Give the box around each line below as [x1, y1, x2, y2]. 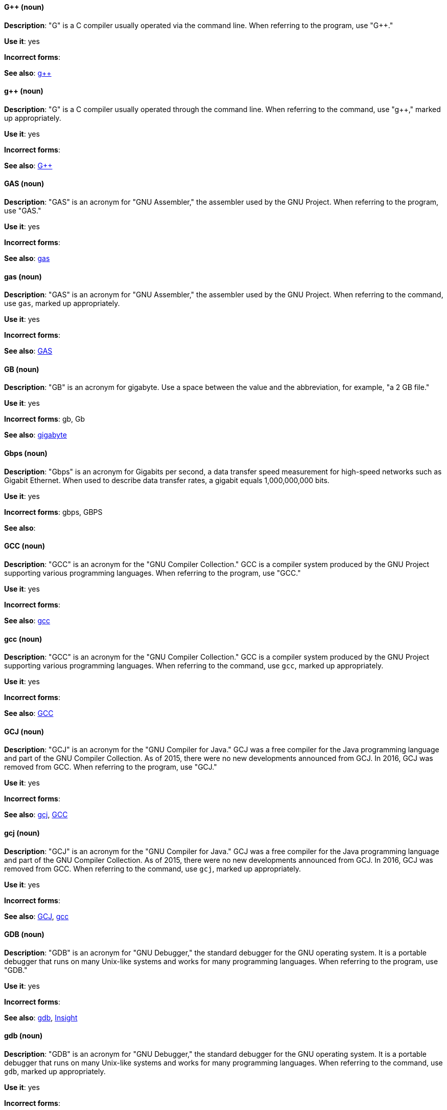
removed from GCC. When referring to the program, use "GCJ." [4, 763, 217, 772]
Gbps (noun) [4, 449, 48, 458]
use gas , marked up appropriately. [4, 299, 120, 308]
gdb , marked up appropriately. [4, 1067, 106, 1076]
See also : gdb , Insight [4, 1013, 78, 1022]
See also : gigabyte [4, 430, 67, 440]
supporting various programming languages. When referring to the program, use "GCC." [4, 568, 301, 577]
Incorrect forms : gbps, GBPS [4, 507, 103, 516]
